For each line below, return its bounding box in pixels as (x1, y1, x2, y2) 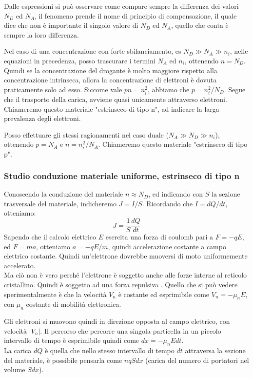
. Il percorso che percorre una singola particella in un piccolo (40, 325, 221, 336)
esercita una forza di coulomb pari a (105, 232, 214, 242)
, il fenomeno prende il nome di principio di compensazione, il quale (34, 10, 237, 20)
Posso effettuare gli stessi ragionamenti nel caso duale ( (4, 129, 169, 139)
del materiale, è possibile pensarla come (4, 355, 122, 365)
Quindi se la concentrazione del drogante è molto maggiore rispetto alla (4, 65, 217, 75)
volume (4, 364, 25, 375)
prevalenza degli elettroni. (4, 113, 81, 123)
